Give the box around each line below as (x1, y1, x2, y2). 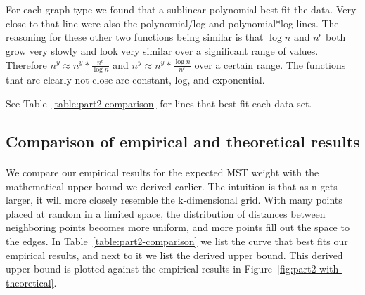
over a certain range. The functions (194, 57, 346, 72)
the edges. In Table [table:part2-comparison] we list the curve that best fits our (6, 233, 348, 248)
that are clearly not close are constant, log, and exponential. (6, 72, 265, 87)
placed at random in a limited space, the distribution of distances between (6, 206, 326, 221)
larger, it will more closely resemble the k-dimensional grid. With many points (6, 192, 342, 207)
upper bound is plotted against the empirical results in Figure (6, 261, 273, 276)
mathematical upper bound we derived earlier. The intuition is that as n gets (6, 178, 338, 193)
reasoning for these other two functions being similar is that (6, 29, 264, 44)
